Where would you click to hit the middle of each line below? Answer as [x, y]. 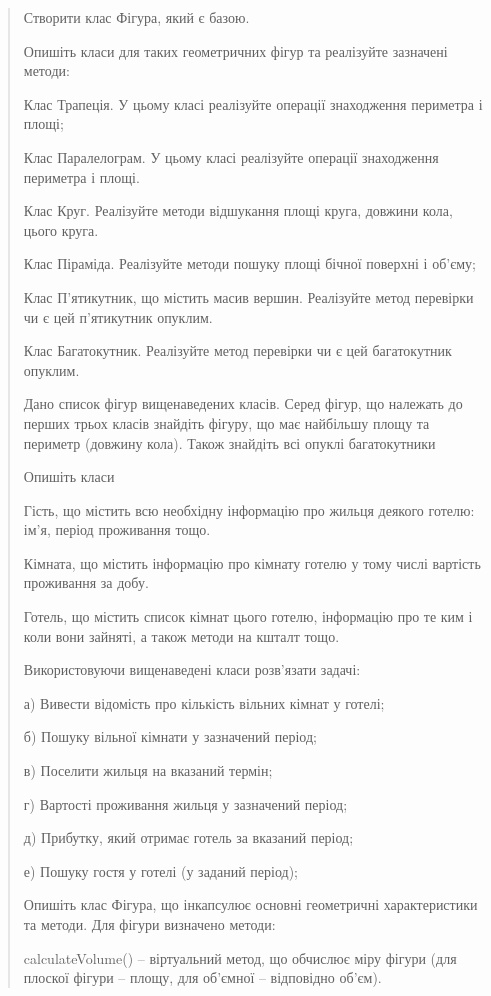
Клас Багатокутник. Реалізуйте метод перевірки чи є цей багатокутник [237, 350]
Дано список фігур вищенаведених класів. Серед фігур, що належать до [243, 403]
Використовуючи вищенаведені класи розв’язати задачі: [192, 669]
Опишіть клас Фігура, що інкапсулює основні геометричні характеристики [250, 904]
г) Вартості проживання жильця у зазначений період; [185, 803]
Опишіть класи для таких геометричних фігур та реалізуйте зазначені [235, 50]
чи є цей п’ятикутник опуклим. [118, 316]
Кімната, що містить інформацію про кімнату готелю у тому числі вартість [252, 562]
